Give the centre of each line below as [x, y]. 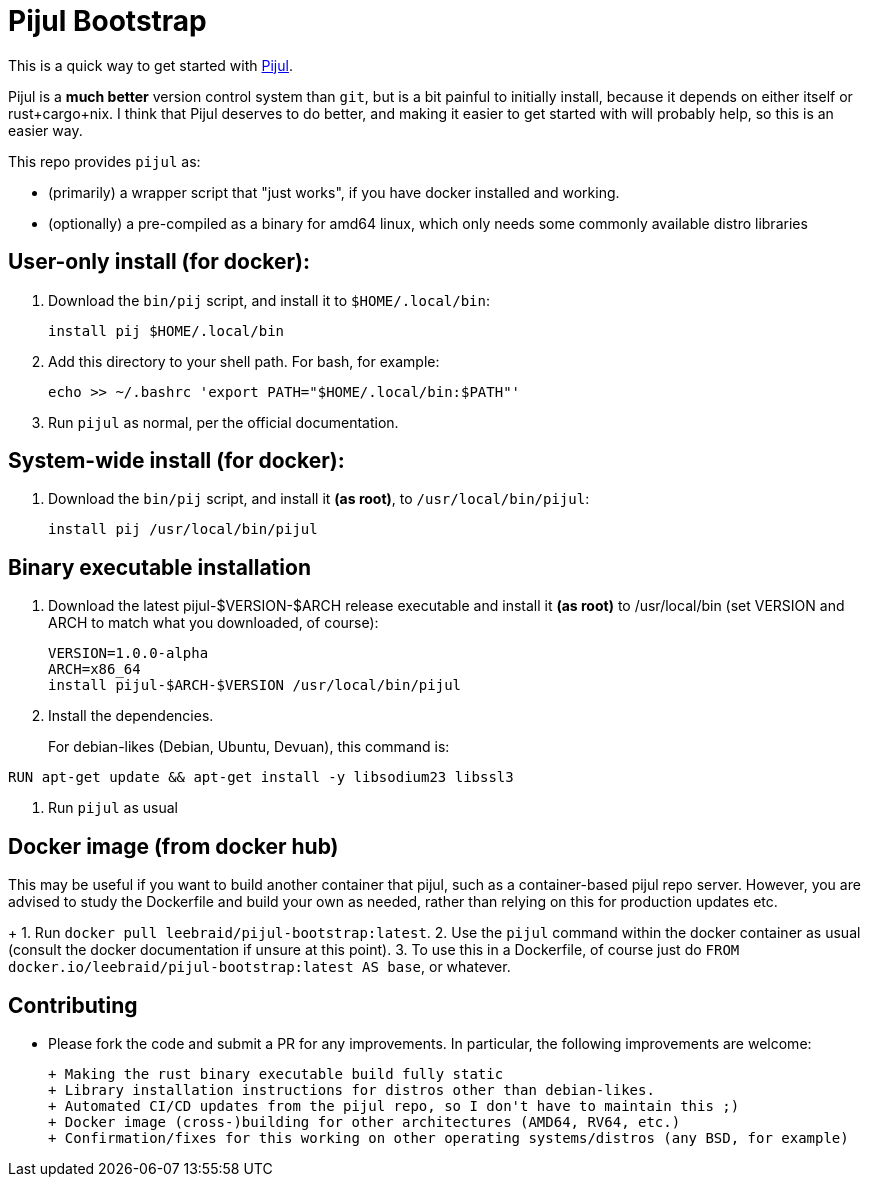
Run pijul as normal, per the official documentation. [223, 422]
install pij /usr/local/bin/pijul [183, 529]
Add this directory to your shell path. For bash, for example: [244, 361]
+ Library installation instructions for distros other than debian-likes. [351, 1089]
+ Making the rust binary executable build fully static [276, 1073]
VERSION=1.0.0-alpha [128, 653]
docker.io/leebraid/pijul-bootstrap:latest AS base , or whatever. [259, 967]
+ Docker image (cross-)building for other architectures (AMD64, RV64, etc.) [364, 1121]
